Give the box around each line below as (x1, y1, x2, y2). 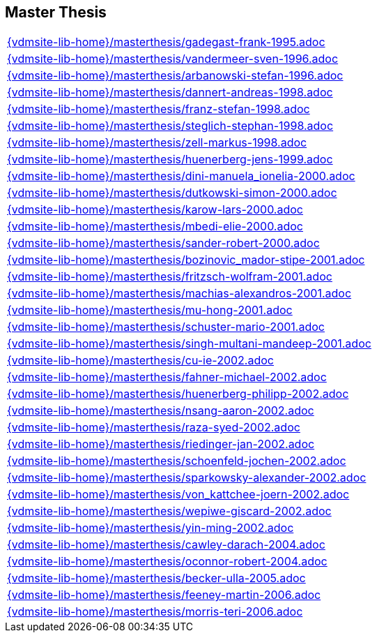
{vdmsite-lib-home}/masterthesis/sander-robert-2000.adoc (7, 236, 320, 251)
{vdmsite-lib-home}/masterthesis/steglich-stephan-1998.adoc (7, 119, 334, 133)
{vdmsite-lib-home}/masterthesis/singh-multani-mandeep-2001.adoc (7, 336, 371, 351)
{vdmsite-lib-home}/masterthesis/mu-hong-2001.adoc (7, 303, 293, 318)
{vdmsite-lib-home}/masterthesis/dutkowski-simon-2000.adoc (7, 186, 337, 200)
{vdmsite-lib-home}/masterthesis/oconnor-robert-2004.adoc (7, 554, 328, 569)
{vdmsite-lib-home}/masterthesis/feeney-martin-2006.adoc (7, 588, 321, 602)
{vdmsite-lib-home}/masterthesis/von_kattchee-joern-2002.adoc (7, 487, 350, 502)
